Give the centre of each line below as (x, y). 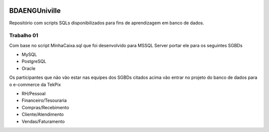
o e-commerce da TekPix (35, 84)
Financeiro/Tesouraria (44, 100)
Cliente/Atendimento (43, 115)
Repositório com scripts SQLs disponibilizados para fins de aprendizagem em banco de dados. (107, 23)
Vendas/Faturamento (43, 121)
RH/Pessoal (34, 94)
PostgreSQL (34, 62)
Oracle (29, 68)
